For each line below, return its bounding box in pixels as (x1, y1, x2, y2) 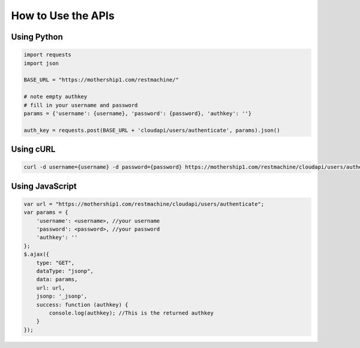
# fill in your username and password (23, 102, 138, 108)
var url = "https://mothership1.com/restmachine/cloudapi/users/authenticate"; (23, 201, 265, 207)
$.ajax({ (23, 251, 50, 258)
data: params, (36, 276, 78, 283)
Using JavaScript (11, 181, 77, 191)
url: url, (36, 285, 65, 291)
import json (23, 60, 59, 66)
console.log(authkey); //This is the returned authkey (49, 309, 214, 316)
